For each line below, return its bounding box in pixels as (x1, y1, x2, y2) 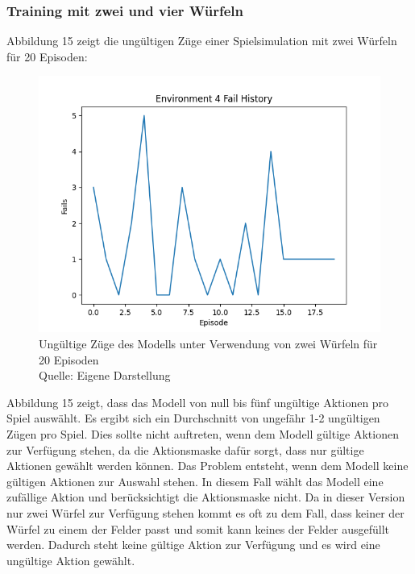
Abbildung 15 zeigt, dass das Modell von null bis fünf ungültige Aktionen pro (6, 393, 389, 410)
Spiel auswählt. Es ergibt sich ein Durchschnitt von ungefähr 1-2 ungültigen (6, 410, 380, 426)
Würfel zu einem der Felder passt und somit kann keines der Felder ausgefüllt (6, 520, 390, 537)
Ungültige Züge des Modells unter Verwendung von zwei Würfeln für (39, 335, 378, 351)
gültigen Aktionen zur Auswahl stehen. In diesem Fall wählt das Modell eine (6, 472, 384, 489)
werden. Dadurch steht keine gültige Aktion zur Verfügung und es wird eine (6, 536, 380, 553)
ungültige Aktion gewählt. (6, 551, 135, 568)
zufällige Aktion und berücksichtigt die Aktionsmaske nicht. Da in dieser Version (6, 489, 405, 505)
